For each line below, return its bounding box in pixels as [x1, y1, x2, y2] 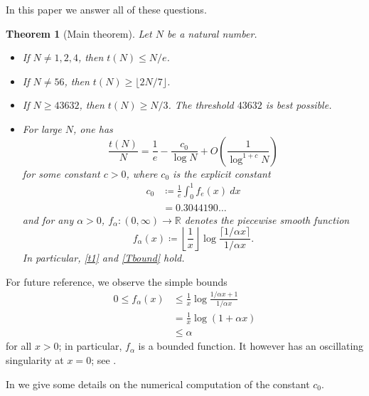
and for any [22, 212, 74, 227]
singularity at [6, 353, 64, 368]
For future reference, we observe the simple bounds [6, 274, 228, 289]
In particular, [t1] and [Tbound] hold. [22, 250, 185, 265]
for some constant [22, 166, 100, 181]
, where [126, 166, 158, 181]
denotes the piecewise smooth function [184, 212, 350, 227]
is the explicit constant [173, 166, 271, 181]
